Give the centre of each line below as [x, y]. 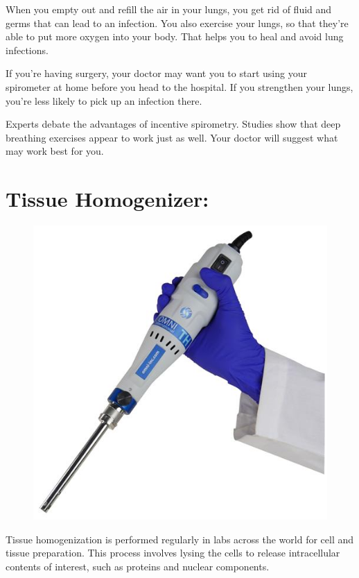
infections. [27, 50]
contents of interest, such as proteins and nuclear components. [138, 566]
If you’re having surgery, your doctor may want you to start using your [156, 73]
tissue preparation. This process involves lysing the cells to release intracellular [173, 553]
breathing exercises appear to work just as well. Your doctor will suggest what [172, 137]
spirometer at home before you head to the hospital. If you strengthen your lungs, [179, 86]
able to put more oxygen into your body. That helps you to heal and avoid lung [175, 36]
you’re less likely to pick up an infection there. [104, 100]
